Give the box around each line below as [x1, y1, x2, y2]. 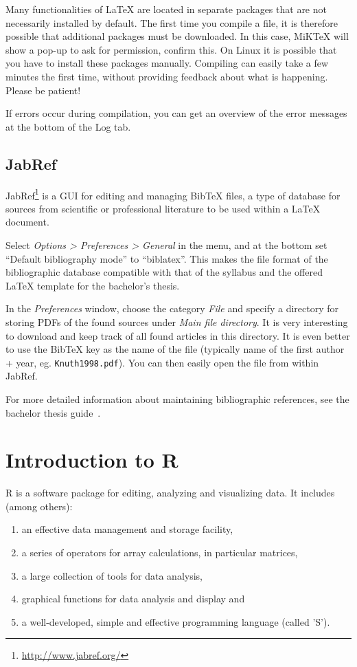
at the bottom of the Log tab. [5, 119, 131, 133]
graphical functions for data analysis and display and [21, 591, 245, 606]
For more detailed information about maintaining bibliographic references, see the [5, 391, 349, 406]
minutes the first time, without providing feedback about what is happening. [5, 69, 328, 83]
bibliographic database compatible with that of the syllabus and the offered [5, 265, 323, 279]
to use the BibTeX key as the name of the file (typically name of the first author [5, 342, 345, 356]
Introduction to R [5, 446, 178, 474]
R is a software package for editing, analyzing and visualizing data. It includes [5, 485, 335, 500]
